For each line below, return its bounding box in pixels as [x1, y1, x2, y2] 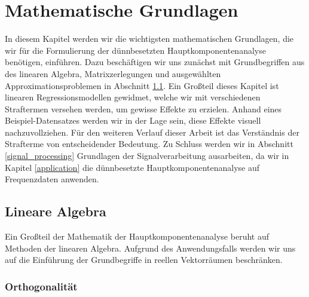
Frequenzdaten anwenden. [5, 173, 99, 185]
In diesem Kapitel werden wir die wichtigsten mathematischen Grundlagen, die [5, 32, 294, 45]
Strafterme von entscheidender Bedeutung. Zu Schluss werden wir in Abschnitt [5, 137, 293, 150]
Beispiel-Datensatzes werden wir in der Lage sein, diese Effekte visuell [5, 114, 261, 127]
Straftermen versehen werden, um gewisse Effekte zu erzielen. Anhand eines [5, 102, 282, 115]
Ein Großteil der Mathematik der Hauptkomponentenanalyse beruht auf [5, 230, 269, 243]
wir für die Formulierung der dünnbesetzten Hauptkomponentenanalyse [5, 44, 266, 56]
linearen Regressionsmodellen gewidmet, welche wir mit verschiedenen [5, 91, 261, 103]
